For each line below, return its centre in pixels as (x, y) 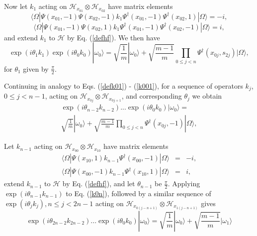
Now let (16, 6)
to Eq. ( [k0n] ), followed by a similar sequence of (138, 193)
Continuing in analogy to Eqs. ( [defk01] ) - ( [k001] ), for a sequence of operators (124, 85)
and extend (21, 37)
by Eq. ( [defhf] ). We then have (114, 37)
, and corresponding (152, 96)
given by (36, 68)
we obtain (207, 96)
